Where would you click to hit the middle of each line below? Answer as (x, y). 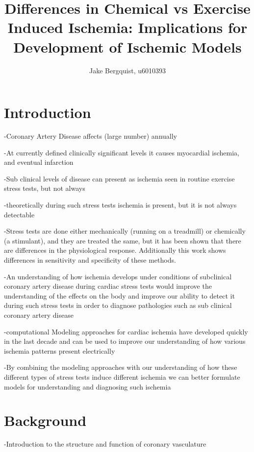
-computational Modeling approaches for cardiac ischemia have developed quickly (126, 331)
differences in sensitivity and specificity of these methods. (90, 259)
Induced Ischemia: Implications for (127, 27)
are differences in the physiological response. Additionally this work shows (115, 250)
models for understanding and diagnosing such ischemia (88, 386)
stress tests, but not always (45, 188)
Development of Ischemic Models (127, 46)
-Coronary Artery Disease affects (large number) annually (90, 136)
